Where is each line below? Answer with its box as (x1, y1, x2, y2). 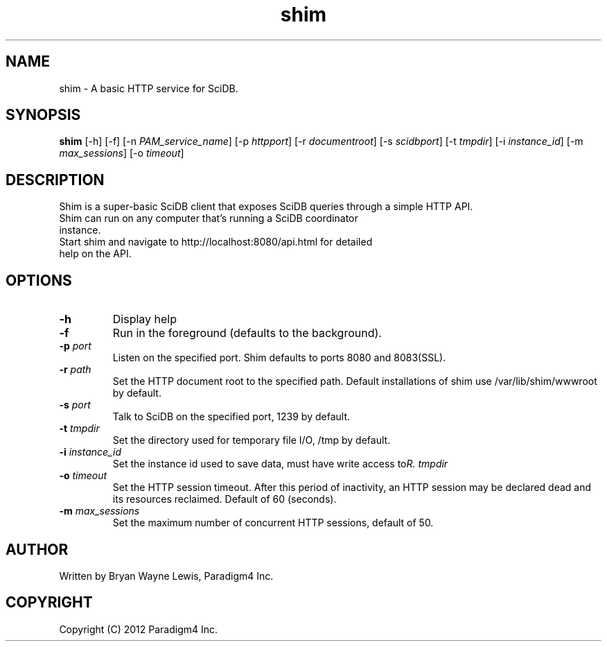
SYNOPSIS (6, 106, 81, 124)
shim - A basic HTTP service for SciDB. (59, 82, 238, 94)
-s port (59, 399, 91, 411)
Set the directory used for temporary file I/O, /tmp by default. (112, 434, 391, 447)
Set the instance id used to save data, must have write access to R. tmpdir (112, 458, 448, 470)
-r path (59, 363, 91, 376)
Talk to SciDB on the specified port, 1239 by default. (112, 411, 351, 423)
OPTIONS (6, 271, 72, 289)
